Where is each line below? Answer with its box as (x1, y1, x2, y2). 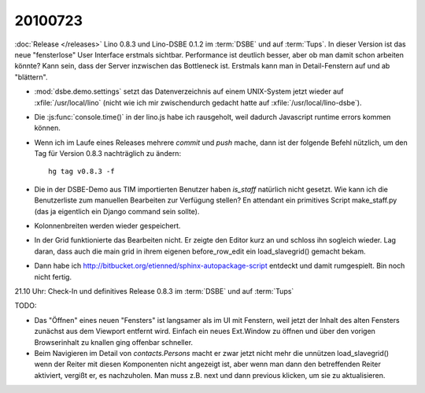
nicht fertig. (34, 272, 72, 281)
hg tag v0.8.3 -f (48, 167, 115, 176)
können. (34, 123, 61, 133)
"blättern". (14, 72, 48, 82)
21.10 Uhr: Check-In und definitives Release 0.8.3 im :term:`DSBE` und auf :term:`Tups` (14, 286, 294, 295)
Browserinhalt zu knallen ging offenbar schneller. (34, 337, 193, 347)
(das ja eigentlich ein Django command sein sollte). (34, 206, 200, 216)
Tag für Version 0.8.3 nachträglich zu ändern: (34, 149, 181, 158)
